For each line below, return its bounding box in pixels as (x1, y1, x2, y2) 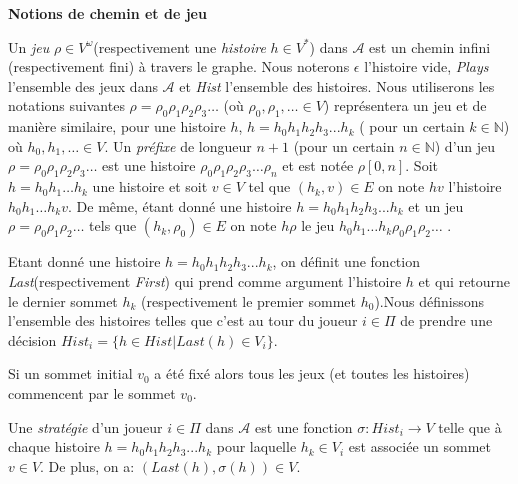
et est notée (282, 155, 354, 176)
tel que (248, 176, 291, 197)
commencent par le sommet (8, 382, 176, 403)
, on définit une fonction (272, 251, 420, 272)
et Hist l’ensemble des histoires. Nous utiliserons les (179, 75, 495, 96)
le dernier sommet (8, 290, 118, 311)
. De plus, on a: (40, 455, 135, 476)
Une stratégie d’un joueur (8, 416, 163, 437)
